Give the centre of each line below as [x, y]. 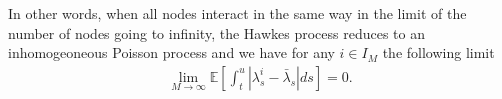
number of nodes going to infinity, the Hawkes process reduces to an [216, 32]
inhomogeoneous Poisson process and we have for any [171, 52]
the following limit [438, 52]
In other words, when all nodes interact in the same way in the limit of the [237, 13]
